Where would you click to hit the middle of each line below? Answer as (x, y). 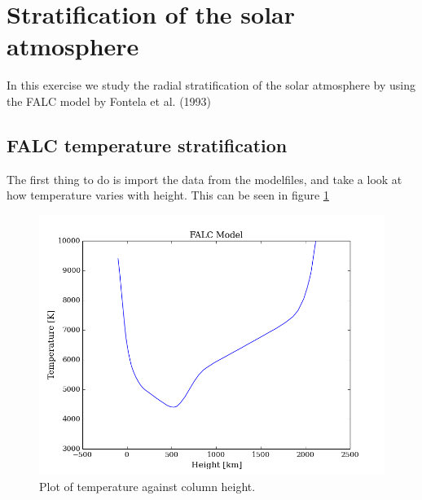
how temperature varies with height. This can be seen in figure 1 (168, 195)
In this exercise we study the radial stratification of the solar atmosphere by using (211, 85)
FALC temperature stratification (147, 145)
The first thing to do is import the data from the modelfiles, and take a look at (204, 179)
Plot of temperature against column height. (147, 487)
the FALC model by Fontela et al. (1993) (109, 101)
